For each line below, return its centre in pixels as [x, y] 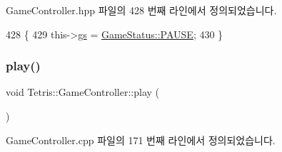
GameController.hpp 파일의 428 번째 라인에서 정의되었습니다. [141, 10]
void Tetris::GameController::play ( [82, 92]
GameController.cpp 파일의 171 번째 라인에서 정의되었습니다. [141, 140]
